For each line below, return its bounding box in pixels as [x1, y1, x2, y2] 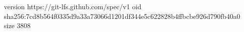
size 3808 [4, 20, 31, 31]
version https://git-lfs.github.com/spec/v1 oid [4, 1, 142, 11]
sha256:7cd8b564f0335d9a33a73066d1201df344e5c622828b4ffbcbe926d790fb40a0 [4, 11, 240, 21]
